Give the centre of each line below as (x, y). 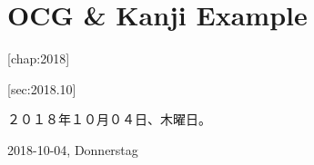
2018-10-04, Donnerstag (73, 149)
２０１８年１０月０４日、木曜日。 (109, 119)
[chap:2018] (39, 58)
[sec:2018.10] (42, 88)
